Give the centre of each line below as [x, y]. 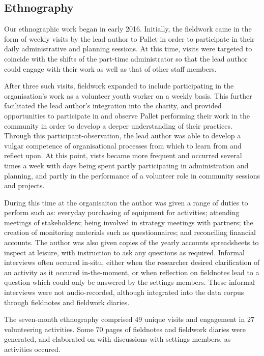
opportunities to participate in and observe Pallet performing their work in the [127, 115]
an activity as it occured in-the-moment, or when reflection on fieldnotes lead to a [132, 272]
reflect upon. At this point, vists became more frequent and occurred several [123, 155]
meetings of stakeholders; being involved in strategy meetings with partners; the [129, 222]
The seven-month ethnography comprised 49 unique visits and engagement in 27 [129, 319]
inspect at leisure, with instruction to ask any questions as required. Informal [124, 252]
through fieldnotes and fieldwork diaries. [67, 302]
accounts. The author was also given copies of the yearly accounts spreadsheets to [131, 242]
